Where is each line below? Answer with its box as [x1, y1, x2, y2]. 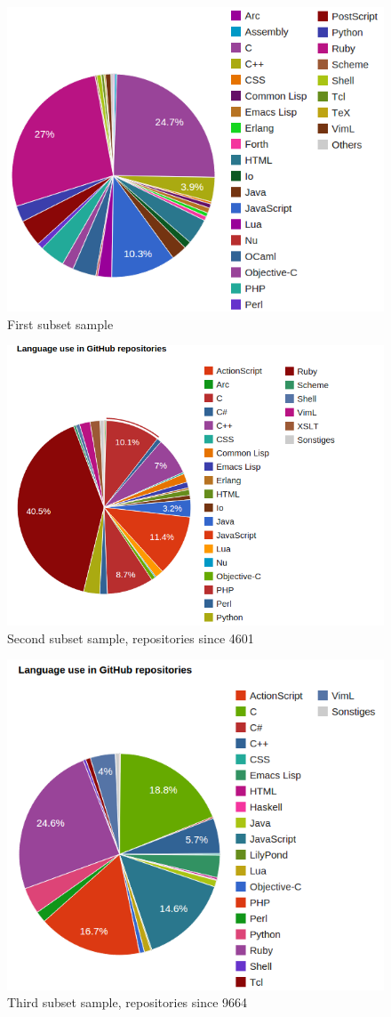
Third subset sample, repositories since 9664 [7, 993, 248, 1012]
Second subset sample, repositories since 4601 [7, 628, 254, 647]
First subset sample [7, 314, 114, 333]
